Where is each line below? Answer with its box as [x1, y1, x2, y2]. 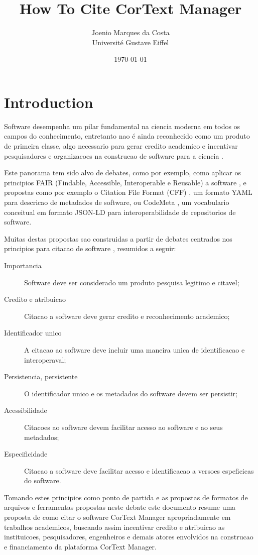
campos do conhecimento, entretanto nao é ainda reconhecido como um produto [4, 131, 250, 141]
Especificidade [4, 449, 48, 459]
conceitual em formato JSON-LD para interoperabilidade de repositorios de [4, 206, 236, 217]
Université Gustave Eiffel [92, 37, 169, 47]
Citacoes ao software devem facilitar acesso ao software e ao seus [24, 421, 223, 432]
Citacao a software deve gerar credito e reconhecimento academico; [24, 310, 230, 321]
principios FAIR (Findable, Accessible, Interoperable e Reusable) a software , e [4, 177, 246, 187]
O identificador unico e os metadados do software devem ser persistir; [24, 388, 237, 398]
